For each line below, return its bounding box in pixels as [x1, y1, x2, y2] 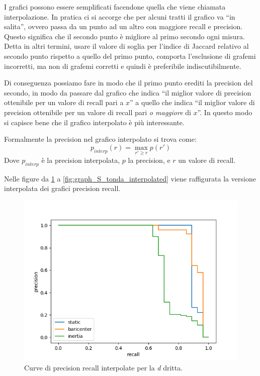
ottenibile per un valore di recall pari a [4, 97, 124, 108]
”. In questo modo [197, 107, 252, 117]
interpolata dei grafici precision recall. [4, 183, 121, 194]
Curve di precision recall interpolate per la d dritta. [24, 362, 183, 372]
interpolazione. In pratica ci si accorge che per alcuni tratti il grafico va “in [4, 11, 235, 22]
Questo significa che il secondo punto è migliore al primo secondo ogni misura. [4, 31, 245, 41]
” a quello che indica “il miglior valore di [130, 97, 255, 108]
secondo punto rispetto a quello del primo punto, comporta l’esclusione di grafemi [4, 50, 256, 61]
